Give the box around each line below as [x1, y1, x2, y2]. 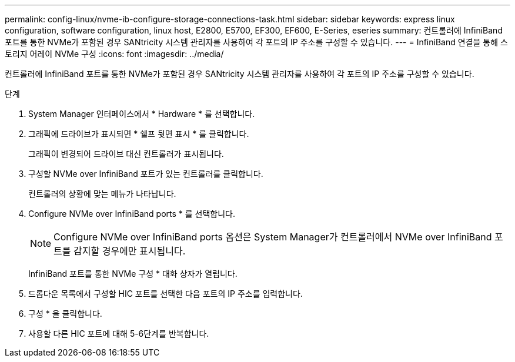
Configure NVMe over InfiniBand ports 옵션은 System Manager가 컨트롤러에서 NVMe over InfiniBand [53, 231, 492, 243]
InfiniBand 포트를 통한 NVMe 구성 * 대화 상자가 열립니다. [28, 269, 238, 279]
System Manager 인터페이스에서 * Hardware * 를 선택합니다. [28, 109, 255, 119]
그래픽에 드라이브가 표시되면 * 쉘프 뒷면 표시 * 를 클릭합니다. [28, 129, 249, 139]
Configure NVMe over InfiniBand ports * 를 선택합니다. [28, 209, 236, 219]
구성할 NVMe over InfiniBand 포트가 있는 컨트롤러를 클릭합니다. [28, 169, 263, 179]
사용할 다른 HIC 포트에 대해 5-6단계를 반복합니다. [28, 329, 209, 338]
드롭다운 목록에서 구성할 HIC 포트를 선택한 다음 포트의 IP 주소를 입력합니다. [28, 289, 303, 299]
